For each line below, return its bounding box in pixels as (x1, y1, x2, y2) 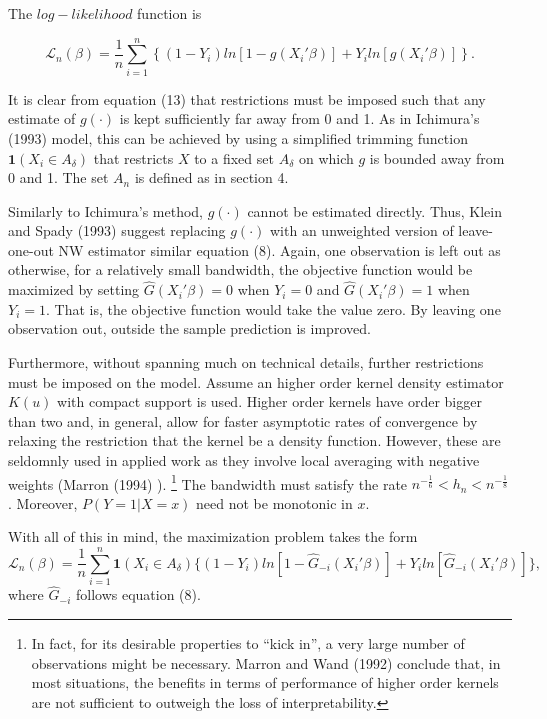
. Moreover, (8, 492, 78, 513)
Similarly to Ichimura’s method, (8, 200, 204, 221)
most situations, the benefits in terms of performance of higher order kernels (31, 672, 499, 693)
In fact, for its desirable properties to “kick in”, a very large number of (31, 633, 465, 653)
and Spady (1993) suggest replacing (8, 220, 226, 241)
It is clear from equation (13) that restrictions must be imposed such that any (8, 88, 486, 109)
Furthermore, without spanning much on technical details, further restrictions (8, 352, 484, 373)
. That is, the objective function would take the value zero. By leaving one (45, 298, 501, 319)
